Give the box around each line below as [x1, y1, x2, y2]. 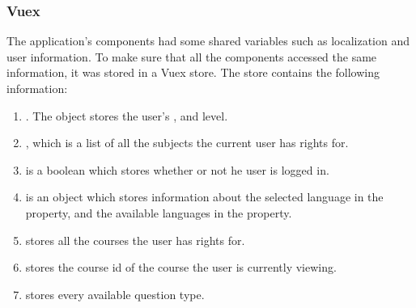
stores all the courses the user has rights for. [25, 231, 245, 248]
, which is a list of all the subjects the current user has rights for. [25, 134, 349, 151]
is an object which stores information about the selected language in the [25, 188, 384, 205]
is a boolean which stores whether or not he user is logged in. [25, 161, 329, 178]
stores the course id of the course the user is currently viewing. [25, 259, 337, 276]
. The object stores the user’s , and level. [25, 107, 228, 124]
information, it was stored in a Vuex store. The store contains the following [6, 64, 380, 81]
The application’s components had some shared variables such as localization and [6, 32, 410, 49]
